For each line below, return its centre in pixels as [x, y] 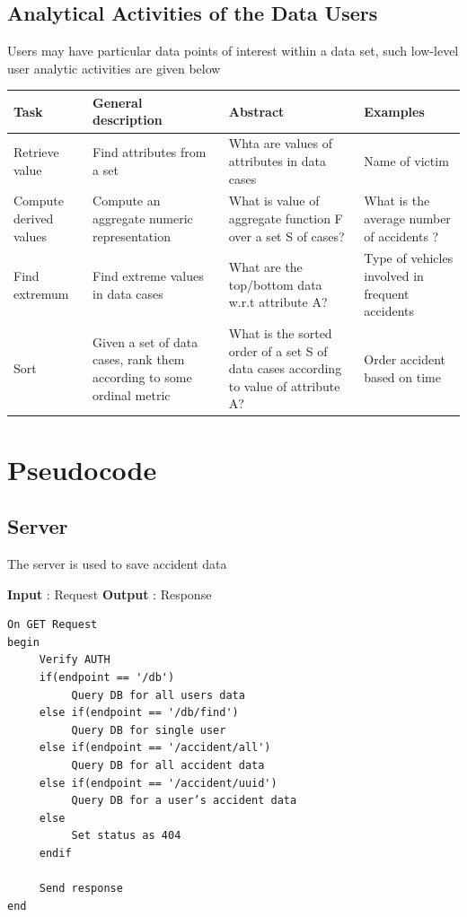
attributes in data [277, 160]
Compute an [127, 201]
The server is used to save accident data [117, 564]
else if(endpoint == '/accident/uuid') [158, 783]
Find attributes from [150, 152]
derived [34, 218]
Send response [81, 889]
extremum [41, 293]
